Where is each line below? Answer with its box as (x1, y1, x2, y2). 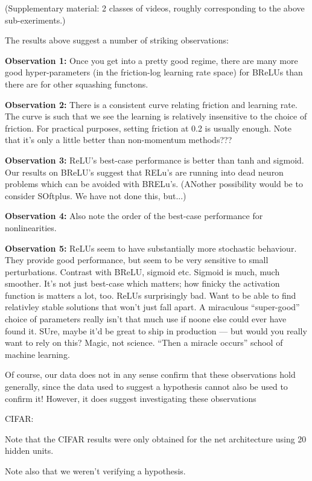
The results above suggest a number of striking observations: (5, 34, 229, 46)
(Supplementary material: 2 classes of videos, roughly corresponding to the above (5, 2, 305, 14)
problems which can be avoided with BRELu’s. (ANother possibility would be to (5, 177, 303, 190)
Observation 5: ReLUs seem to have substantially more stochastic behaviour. (5, 241, 297, 254)
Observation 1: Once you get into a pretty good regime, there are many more (5, 54, 298, 66)
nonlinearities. (5, 221, 57, 234)
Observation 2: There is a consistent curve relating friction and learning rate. (5, 98, 298, 110)
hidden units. (5, 444, 54, 457)
